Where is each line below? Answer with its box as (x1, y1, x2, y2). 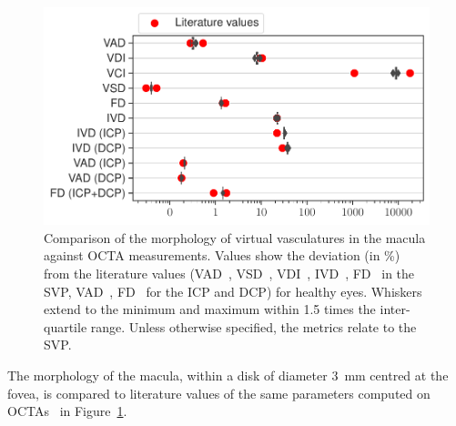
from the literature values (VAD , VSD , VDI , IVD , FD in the (44, 263, 415, 282)
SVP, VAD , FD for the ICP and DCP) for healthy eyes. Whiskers (44, 281, 422, 300)
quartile (44, 317, 87, 336)
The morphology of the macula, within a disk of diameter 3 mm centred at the (7, 365, 449, 384)
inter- (380, 299, 410, 319)
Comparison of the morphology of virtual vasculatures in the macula (44, 228, 426, 247)
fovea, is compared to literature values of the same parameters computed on (7, 383, 431, 402)
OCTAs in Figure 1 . (7, 401, 127, 421)
